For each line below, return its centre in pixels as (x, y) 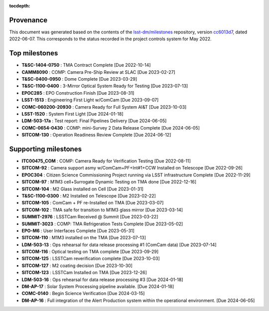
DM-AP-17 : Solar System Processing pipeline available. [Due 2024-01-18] (98, 287)
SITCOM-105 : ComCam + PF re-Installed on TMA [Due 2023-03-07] (93, 203)
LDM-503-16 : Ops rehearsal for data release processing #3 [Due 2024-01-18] (102, 280)
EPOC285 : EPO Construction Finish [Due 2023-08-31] (78, 93)
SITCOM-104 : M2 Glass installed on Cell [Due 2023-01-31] (83, 189)
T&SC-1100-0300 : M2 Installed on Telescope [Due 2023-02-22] (89, 196)
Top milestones (34, 53)
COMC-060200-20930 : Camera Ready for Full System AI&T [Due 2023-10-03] (104, 107)
